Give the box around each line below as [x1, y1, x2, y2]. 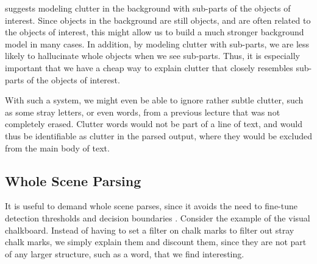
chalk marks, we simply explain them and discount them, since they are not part [5, 235, 307, 248]
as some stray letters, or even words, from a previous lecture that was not [5, 105, 280, 118]
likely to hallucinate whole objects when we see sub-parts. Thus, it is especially [5, 49, 300, 62]
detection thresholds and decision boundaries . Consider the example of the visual [5, 211, 310, 224]
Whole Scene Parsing [5, 171, 141, 190]
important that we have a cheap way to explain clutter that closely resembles [5, 61, 293, 74]
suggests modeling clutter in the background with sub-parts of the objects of [5, 2, 291, 14]
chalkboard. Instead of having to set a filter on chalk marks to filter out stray [5, 223, 294, 236]
